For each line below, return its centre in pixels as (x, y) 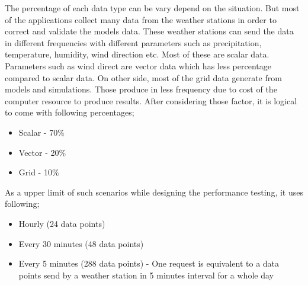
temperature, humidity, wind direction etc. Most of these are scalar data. (137, 54)
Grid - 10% (39, 172)
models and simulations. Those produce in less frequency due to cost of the (141, 89)
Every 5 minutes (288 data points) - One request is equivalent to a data (149, 263)
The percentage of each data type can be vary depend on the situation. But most (152, 8)
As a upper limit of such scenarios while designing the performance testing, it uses (154, 192)
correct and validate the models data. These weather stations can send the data (149, 31)
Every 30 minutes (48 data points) (81, 243)
